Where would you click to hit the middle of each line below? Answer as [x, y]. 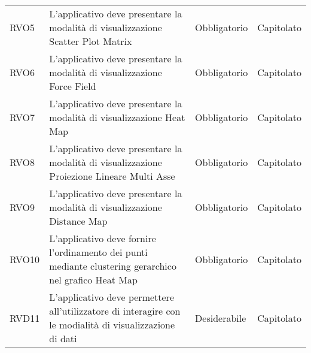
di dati [63, 338]
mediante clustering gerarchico [113, 266]
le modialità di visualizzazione [112, 325]
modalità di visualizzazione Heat [117, 117]
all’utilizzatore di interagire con [115, 311]
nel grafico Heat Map [93, 280]
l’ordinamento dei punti [98, 252]
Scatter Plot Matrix [91, 41]
